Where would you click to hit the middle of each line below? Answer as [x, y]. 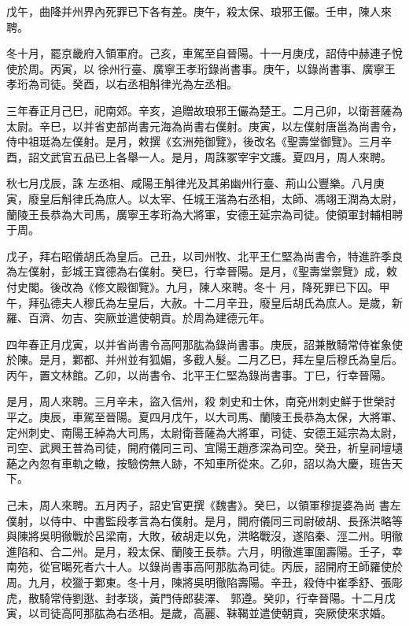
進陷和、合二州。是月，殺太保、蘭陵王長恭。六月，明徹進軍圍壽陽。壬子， [199, 551]
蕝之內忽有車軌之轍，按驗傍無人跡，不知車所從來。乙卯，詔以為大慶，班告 [199, 463]
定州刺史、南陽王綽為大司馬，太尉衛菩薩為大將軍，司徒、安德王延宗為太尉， [204, 432]
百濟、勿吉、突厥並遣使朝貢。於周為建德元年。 [149, 318]
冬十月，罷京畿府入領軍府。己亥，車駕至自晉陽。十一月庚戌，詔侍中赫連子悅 [204, 53]
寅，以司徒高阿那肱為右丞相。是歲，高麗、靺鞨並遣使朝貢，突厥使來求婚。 [199, 613]
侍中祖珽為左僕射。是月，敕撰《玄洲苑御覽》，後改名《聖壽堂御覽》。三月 [193, 141]
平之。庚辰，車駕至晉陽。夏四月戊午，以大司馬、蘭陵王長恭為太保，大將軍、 [204, 417]
